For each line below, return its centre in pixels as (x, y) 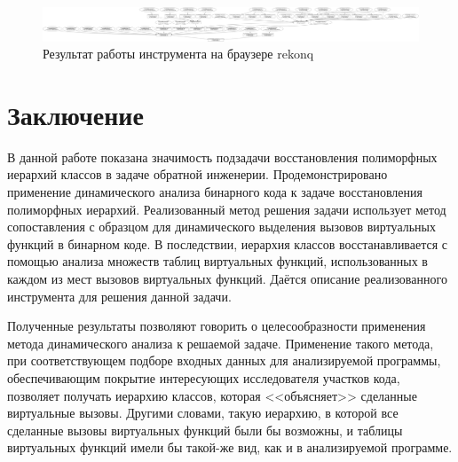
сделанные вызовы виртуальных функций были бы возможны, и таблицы (205, 430)
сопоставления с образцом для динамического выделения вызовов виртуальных (221, 227)
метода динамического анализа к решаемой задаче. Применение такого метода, (221, 343)
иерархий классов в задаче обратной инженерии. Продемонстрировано (197, 174)
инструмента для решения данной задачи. (119, 296)
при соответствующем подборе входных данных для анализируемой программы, (224, 360)
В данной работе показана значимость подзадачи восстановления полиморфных (222, 157)
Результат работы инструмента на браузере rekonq (178, 54)
